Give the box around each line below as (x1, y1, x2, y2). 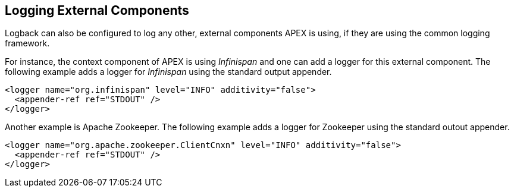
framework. (5, 38, 50, 49)
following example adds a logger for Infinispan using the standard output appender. (5, 67, 332, 77)
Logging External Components (5, 3, 189, 18)
